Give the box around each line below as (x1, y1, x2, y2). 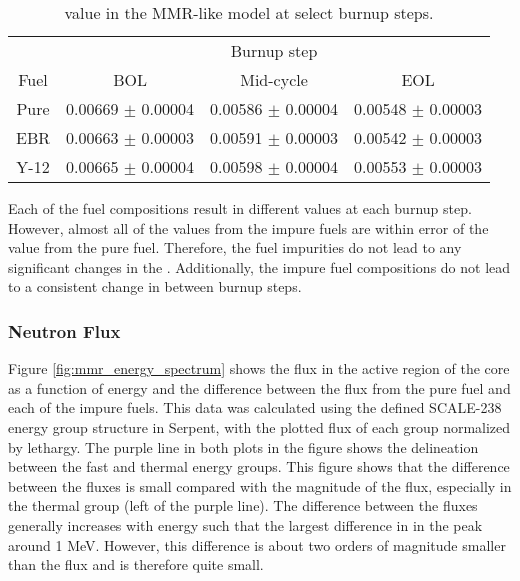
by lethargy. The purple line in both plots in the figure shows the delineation (8, 436, 479, 457)
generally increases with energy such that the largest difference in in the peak (8, 514, 483, 535)
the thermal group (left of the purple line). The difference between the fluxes (8, 495, 478, 516)
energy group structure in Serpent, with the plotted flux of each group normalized (8, 416, 511, 437)
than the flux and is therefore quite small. (8, 554, 264, 575)
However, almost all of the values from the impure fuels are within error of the (8, 217, 489, 238)
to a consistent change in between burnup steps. (8, 276, 302, 297)
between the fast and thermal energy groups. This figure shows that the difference (8, 456, 510, 477)
